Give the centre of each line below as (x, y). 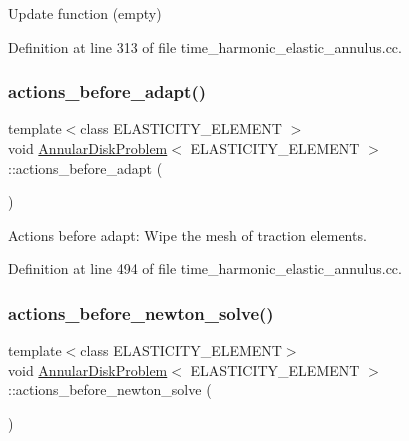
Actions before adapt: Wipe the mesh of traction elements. (187, 234)
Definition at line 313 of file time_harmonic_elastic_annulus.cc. (205, 46)
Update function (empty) (85, 13)
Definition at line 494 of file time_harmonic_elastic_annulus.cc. (205, 268)
